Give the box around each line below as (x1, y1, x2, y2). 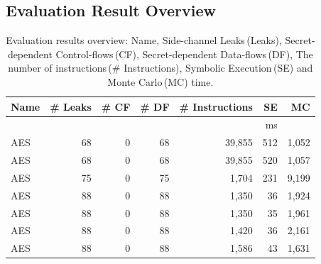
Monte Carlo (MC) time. (107, 74, 214, 89)
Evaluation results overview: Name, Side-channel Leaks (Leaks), (6, 33, 282, 48)
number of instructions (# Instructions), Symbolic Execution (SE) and (8, 60, 313, 75)
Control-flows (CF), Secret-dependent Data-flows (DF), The (55, 46, 313, 61)
